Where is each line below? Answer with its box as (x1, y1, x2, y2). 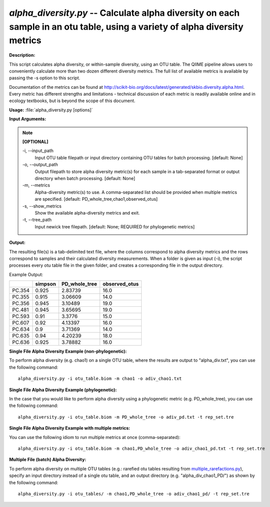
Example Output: (9, 271, 43, 277)
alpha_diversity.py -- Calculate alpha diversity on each (9, 7, 240, 18)
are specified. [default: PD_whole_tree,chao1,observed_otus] (35, 196, 158, 202)
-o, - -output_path (22, 162, 58, 168)
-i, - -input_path (22, 148, 54, 154)
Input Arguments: (9, 116, 46, 122)
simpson (35, 281, 56, 288)
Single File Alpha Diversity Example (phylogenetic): (9, 387, 117, 393)
